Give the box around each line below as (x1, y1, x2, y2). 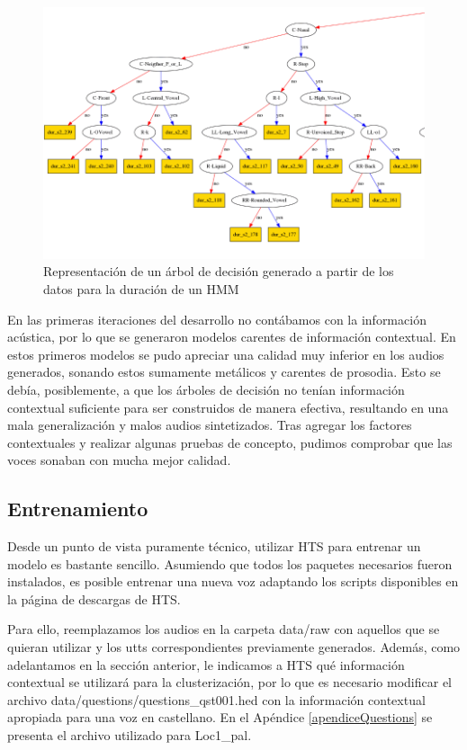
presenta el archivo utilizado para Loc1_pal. (7, 726, 252, 745)
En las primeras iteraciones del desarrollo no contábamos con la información (7, 309, 427, 328)
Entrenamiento (7, 495, 148, 522)
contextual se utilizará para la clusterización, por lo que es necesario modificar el (7, 673, 453, 692)
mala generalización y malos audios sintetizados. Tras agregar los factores (7, 415, 412, 434)
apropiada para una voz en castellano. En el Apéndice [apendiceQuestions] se (7, 708, 433, 727)
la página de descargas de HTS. (7, 589, 181, 608)
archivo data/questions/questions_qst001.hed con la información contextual (7, 690, 426, 709)
